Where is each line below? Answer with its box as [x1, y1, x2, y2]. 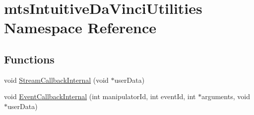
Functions [4, 51, 55, 66]
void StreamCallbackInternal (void [4, 74, 109, 85]
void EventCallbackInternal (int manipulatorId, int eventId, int [4, 91, 196, 102]
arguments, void [201, 91, 250, 102]
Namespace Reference [4, 17, 156, 38]
